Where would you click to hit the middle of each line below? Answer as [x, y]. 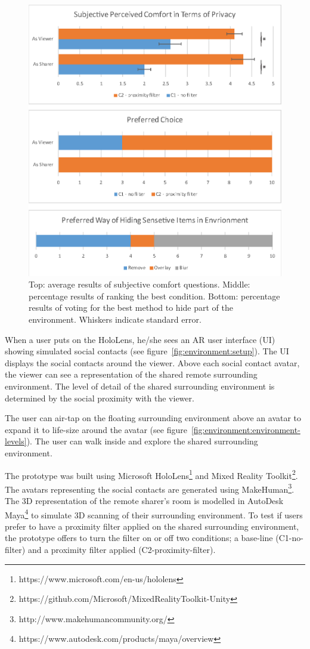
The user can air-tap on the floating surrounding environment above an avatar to [153, 418]
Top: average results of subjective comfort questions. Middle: [139, 284]
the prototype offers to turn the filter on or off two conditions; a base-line [139, 538]
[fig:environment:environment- [246, 429]
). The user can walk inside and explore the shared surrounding [142, 441]
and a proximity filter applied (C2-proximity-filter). [122, 550]
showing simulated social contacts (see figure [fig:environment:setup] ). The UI [147, 351]
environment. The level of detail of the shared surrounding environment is [140, 386]
